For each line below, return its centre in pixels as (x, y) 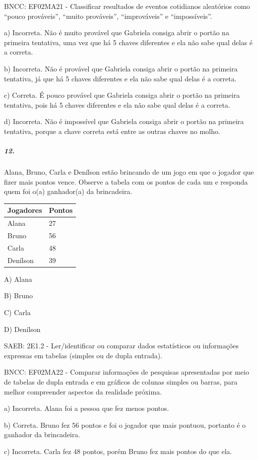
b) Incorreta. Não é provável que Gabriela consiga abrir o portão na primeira (121, 68)
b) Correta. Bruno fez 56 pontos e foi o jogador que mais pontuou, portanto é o (125, 425)
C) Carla (17, 312)
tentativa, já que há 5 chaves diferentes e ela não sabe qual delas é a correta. (120, 78)
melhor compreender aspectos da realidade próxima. (83, 391)
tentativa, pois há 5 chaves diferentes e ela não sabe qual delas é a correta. (117, 104)
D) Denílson (22, 329)
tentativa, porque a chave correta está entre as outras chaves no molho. (112, 131)
